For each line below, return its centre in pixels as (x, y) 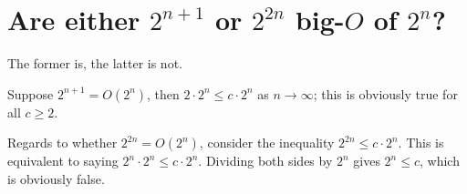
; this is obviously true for (385, 93)
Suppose (31, 93)
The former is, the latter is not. (95, 63)
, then (163, 93)
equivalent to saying (63, 161)
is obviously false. (56, 178)
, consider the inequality (267, 143)
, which (440, 161)
